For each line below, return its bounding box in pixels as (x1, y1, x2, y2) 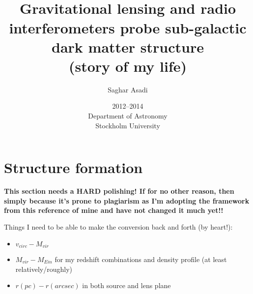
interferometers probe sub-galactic (9, 17, 247, 37)
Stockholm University (95, 120, 160, 130)
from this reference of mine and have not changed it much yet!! (4, 205, 224, 215)
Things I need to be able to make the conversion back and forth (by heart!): (4, 221, 233, 232)
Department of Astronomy (88, 111, 168, 121)
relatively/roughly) (15, 264, 73, 274)
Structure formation (4, 157, 143, 177)
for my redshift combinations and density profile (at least (55, 254, 227, 265)
